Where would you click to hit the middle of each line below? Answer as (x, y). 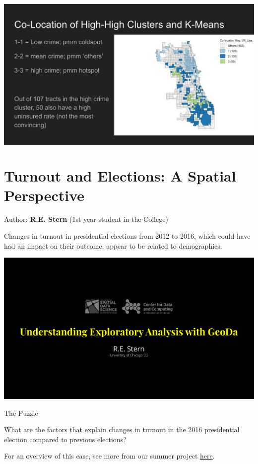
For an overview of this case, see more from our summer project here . (109, 456)
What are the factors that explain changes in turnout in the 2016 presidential (122, 429)
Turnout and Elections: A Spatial (120, 176)
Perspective (44, 195)
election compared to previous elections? (65, 439)
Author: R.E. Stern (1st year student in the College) (86, 219)
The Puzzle (21, 413)
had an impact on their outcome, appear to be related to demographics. (113, 245)
